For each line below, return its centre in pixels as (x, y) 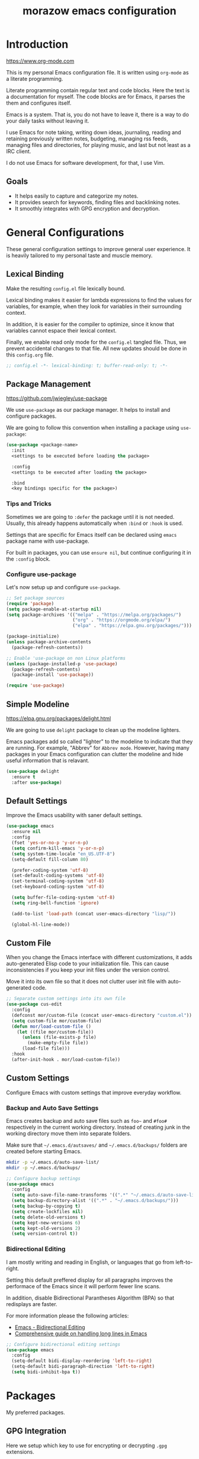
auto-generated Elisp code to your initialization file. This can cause (88, 964)
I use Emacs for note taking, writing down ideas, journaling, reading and (94, 132)
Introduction (37, 44)
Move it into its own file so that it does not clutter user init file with (86, 981)
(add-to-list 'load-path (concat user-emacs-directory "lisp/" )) (94, 914)
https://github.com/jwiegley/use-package (57, 398)
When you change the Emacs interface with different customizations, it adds (99, 957)
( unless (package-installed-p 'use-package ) (62, 664)
